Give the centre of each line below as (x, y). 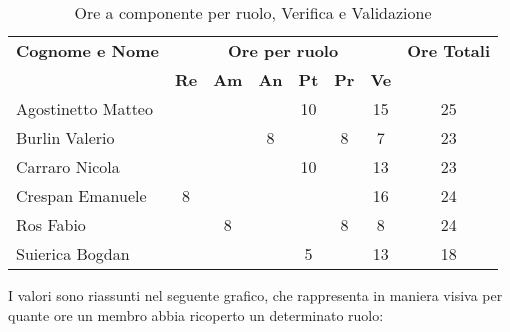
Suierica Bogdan (73, 253)
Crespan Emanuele (81, 195)
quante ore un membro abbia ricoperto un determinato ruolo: (196, 314)
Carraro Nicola (68, 166)
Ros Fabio (51, 224)
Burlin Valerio (65, 137)
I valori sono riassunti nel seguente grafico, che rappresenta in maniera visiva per (255, 295)
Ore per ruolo (283, 50)
